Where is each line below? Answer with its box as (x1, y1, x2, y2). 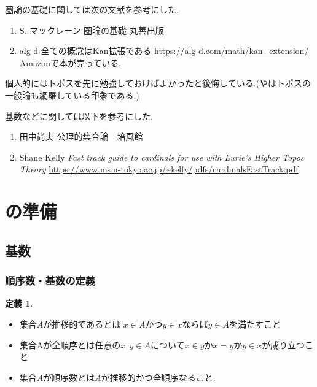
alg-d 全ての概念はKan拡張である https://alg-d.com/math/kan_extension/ (19, 44, 309, 57)
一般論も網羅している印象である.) (5, 88, 139, 101)
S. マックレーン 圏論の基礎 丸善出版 (19, 23, 164, 36)
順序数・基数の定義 (5, 273, 96, 288)
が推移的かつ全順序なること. (101, 370, 216, 383)
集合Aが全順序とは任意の (19, 338, 121, 351)
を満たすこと (229, 317, 281, 330)
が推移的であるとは (43, 317, 121, 330)
